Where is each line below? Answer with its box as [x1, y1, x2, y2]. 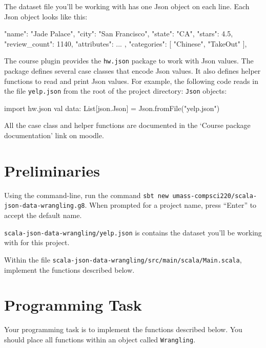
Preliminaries [4, 160, 100, 181]
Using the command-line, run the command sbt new [4, 189, 169, 200]
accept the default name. [4, 210, 82, 221]
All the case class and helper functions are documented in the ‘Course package [4, 120, 251, 130]
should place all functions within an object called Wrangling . [4, 334, 196, 344]
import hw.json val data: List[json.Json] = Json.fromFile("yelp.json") [4, 102, 220, 113]
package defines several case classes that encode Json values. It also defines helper [4, 66, 261, 76]
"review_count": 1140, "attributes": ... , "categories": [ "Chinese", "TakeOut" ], [4, 38, 247, 49]
